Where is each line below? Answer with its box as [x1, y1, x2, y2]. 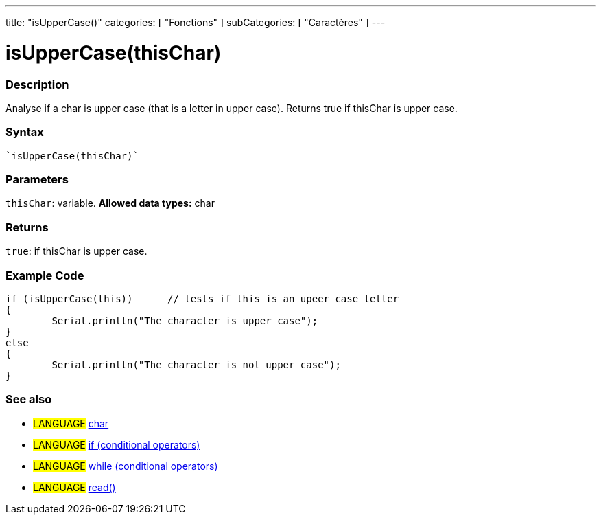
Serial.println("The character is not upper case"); [51, 359, 341, 370]
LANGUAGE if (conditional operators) [33, 438, 200, 451]
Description [5, 77, 69, 91]
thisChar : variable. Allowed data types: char [5, 197, 215, 210]
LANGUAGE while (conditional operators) [33, 460, 218, 472]
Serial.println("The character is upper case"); [51, 315, 318, 326]
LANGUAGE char [33, 417, 109, 429]
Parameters [5, 172, 69, 186]
